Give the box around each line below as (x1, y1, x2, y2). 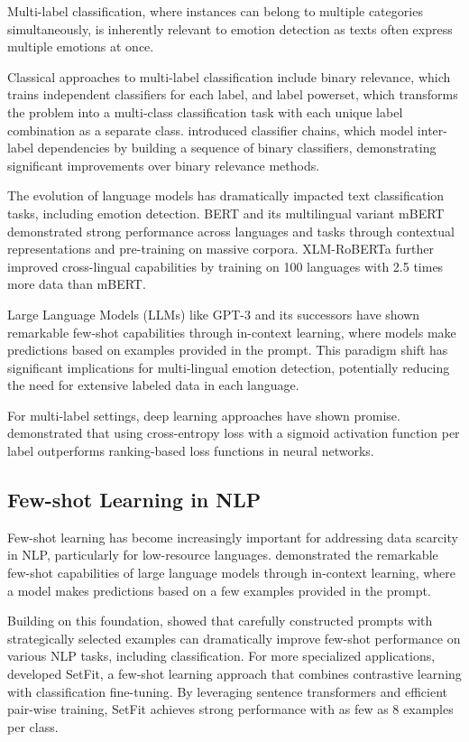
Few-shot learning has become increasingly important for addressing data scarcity (7, 527, 458, 546)
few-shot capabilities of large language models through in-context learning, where (7, 563, 456, 582)
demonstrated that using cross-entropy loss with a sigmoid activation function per (7, 423, 460, 442)
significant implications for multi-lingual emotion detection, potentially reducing (7, 357, 450, 376)
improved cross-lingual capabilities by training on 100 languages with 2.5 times (7, 256, 444, 275)
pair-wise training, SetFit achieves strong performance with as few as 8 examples (7, 700, 454, 719)
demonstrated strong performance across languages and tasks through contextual (7, 221, 455, 240)
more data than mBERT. (7, 274, 146, 293)
